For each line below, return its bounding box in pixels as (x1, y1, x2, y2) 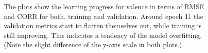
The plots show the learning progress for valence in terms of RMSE (4, 1, 205, 11)
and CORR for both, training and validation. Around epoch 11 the (4, 11, 204, 21)
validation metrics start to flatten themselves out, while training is (4, 20, 202, 31)
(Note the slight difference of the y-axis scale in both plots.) (4, 39, 182, 50)
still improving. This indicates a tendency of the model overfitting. (4, 30, 202, 40)
